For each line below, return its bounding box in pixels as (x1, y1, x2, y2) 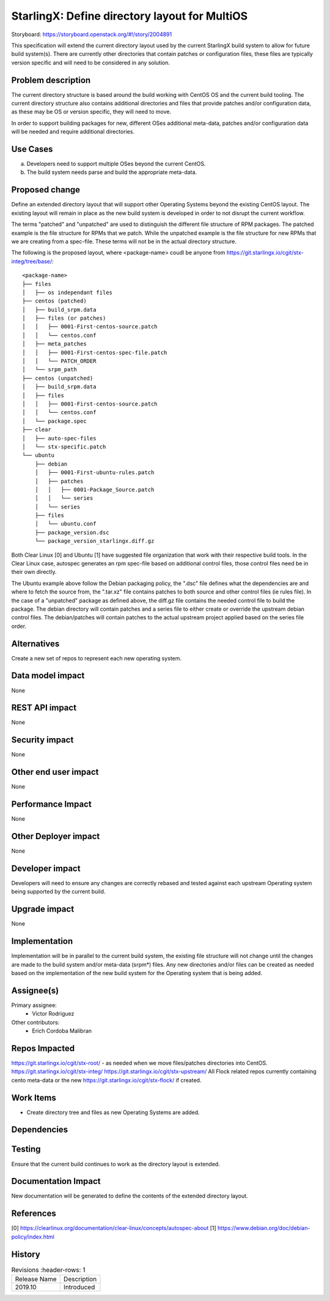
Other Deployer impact (11, 831, 100, 842)
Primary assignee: (11, 1001, 57, 1009)
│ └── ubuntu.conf (34, 521, 97, 527)
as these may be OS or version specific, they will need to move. (11, 108, 171, 116)
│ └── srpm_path (22, 366, 78, 373)
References (11, 1209, 56, 1219)
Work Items (11, 1092, 56, 1103)
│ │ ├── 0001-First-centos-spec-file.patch (22, 349, 167, 356)
